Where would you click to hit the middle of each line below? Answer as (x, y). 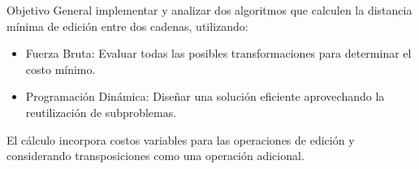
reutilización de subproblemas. (101, 112)
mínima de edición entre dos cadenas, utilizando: (127, 26)
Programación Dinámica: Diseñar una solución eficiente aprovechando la (205, 96)
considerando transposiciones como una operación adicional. (156, 156)
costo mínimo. (60, 69)
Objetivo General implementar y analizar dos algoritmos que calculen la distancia (209, 10)
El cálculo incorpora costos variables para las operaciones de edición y (181, 139)
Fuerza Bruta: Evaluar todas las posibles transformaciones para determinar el (218, 53)
